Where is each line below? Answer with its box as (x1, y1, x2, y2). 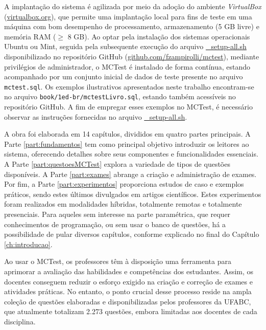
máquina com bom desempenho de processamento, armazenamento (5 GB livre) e (4, 21, 259, 32)
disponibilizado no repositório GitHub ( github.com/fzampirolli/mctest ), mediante (4, 51, 259, 61)
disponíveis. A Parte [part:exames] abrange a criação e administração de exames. (4, 168, 257, 179)
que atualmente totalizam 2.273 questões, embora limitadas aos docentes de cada (4, 306, 257, 317)
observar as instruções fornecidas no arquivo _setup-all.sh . (4, 111, 187, 122)
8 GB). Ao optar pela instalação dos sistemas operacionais (67, 31, 250, 41)
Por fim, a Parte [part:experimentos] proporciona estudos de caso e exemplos (4, 179, 244, 189)
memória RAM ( (4, 31, 56, 41)
